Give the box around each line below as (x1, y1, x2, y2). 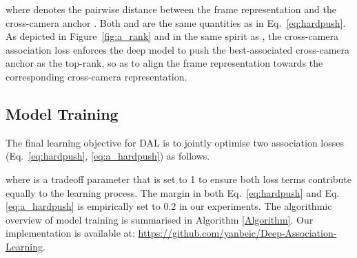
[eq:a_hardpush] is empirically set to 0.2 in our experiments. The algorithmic (6, 199, 332, 213)
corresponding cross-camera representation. (6, 69, 187, 83)
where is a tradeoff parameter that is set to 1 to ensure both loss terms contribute (6, 171, 352, 186)
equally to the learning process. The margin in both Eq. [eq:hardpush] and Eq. (6, 185, 340, 200)
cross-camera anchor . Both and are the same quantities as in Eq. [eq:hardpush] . (6, 15, 346, 30)
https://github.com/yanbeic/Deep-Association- (138, 226, 337, 240)
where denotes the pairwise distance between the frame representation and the (6, 2, 336, 16)
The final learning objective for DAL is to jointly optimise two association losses (6, 135, 344, 149)
